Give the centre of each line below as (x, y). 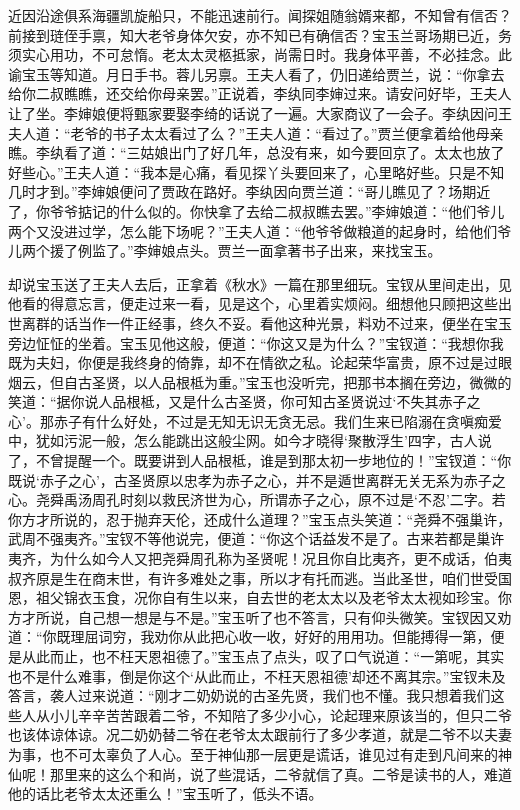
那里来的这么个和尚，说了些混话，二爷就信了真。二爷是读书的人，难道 (280, 773)
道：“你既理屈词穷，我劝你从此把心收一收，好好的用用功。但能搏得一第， (249, 636)
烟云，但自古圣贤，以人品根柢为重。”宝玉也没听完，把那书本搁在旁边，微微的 (260, 381)
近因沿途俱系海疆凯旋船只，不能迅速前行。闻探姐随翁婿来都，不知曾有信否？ (260, 15)
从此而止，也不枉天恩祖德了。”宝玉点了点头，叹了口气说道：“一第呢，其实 (263, 656)
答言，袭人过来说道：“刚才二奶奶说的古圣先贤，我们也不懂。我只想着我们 (249, 695)
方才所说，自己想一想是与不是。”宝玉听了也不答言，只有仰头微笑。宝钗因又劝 (260, 616)
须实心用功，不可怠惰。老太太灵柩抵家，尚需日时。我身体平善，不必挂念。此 (260, 54)
